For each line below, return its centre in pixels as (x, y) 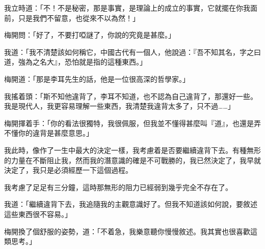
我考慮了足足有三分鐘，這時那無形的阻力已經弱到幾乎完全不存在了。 (118, 187)
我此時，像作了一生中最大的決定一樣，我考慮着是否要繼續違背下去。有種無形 (132, 150)
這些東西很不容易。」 (38, 214)
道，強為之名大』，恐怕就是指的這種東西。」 (75, 62)
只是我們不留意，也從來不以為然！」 (79, 18)
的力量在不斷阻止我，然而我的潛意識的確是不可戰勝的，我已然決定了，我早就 (132, 160)
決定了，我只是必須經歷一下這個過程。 (68, 170)
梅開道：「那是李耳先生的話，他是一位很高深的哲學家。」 (97, 79)
